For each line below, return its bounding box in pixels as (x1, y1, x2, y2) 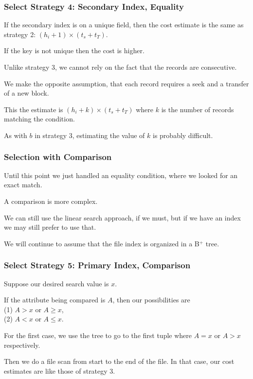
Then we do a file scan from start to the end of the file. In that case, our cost (4, 356, 235, 366)
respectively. (4, 339, 40, 350)
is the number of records (161, 104, 234, 114)
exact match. (4, 180, 42, 190)
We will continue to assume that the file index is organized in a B (4, 238, 199, 248)
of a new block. (4, 88, 49, 98)
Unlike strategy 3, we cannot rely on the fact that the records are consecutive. (4, 62, 237, 72)
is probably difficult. (153, 130, 213, 140)
